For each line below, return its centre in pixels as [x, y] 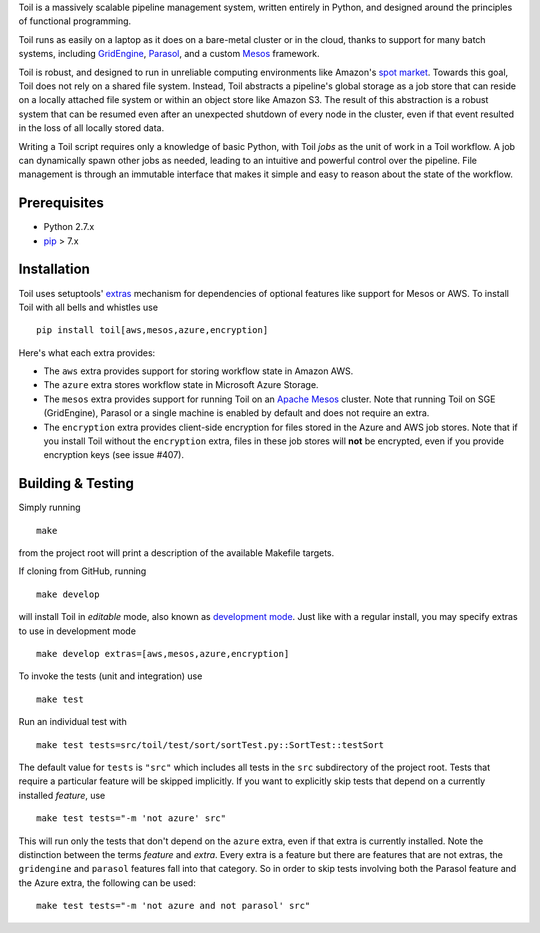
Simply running [49, 507]
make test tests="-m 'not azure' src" [131, 818]
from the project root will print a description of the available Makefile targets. [176, 553]
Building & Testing [76, 483]
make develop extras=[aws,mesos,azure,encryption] [163, 654]
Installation [54, 269]
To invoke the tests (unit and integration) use [110, 676]
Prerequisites [61, 203]
